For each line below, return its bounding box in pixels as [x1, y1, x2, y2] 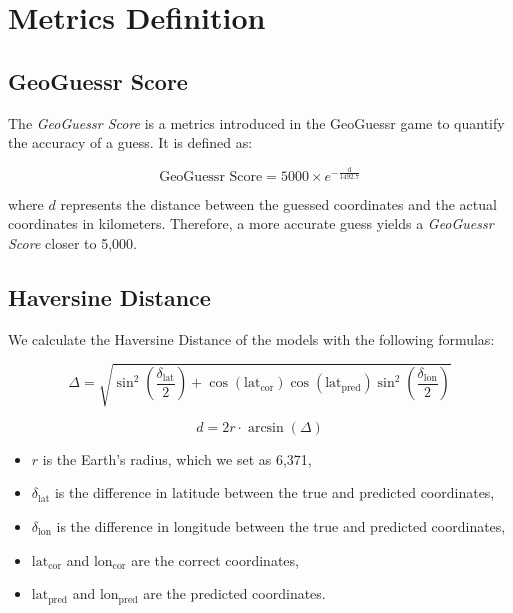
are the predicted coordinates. [143, 583, 326, 604]
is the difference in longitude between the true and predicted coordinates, [56, 516, 506, 537]
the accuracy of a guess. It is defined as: [8, 132, 253, 153]
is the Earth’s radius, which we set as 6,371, [42, 448, 312, 469]
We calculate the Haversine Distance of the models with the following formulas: [8, 328, 495, 349]
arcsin [247, 420, 284, 435]
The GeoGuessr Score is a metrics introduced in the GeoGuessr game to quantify [8, 112, 505, 133]
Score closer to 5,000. [8, 232, 137, 253]
